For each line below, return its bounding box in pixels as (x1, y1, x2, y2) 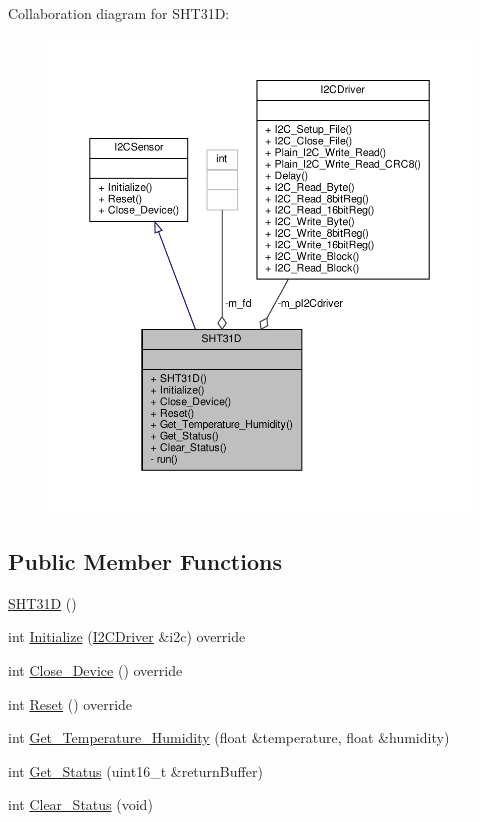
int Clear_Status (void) (8, 794, 153, 815)
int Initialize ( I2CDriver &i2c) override (8, 626, 246, 647)
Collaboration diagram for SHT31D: (8, 3, 230, 23)
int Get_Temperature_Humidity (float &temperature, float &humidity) (8, 727, 450, 748)
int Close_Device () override (8, 660, 183, 681)
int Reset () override (8, 693, 133, 714)
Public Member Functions (8, 546, 282, 577)
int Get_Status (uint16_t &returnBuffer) (8, 760, 263, 781)
